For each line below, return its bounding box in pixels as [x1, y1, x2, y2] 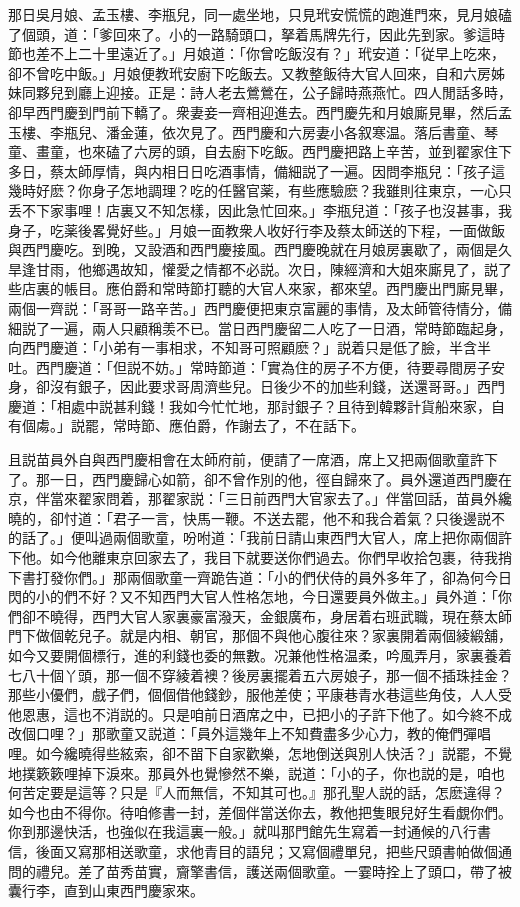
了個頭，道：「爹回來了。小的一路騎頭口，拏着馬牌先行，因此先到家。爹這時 [8, 23, 505, 44]
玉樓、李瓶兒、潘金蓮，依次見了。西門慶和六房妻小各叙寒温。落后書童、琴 [8, 121, 498, 142]
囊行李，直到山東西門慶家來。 [8, 880, 204, 901]
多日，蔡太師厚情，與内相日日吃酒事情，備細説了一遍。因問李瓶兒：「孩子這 [8, 160, 505, 181]
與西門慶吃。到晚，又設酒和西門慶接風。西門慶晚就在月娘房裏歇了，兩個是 [8, 239, 498, 260]
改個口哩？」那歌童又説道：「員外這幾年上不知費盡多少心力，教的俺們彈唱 [8, 723, 491, 744]
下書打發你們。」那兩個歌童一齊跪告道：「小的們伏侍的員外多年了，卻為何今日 [8, 566, 512, 587]
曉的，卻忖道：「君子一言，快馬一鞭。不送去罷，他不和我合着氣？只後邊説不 [8, 507, 505, 528]
